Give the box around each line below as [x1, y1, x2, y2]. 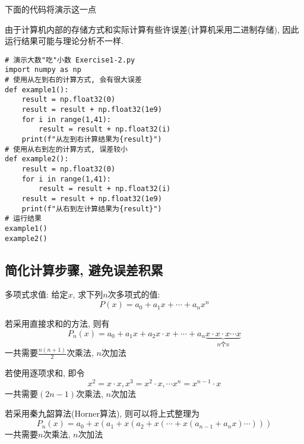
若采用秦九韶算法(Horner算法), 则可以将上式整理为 [5, 407, 199, 420]
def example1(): [5, 85, 69, 94]
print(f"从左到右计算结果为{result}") [21, 135, 162, 144]
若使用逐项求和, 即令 [5, 367, 85, 379]
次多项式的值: [107, 288, 160, 301]
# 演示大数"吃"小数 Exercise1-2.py [5, 55, 135, 64]
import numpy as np [5, 65, 81, 74]
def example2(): [5, 155, 69, 164]
